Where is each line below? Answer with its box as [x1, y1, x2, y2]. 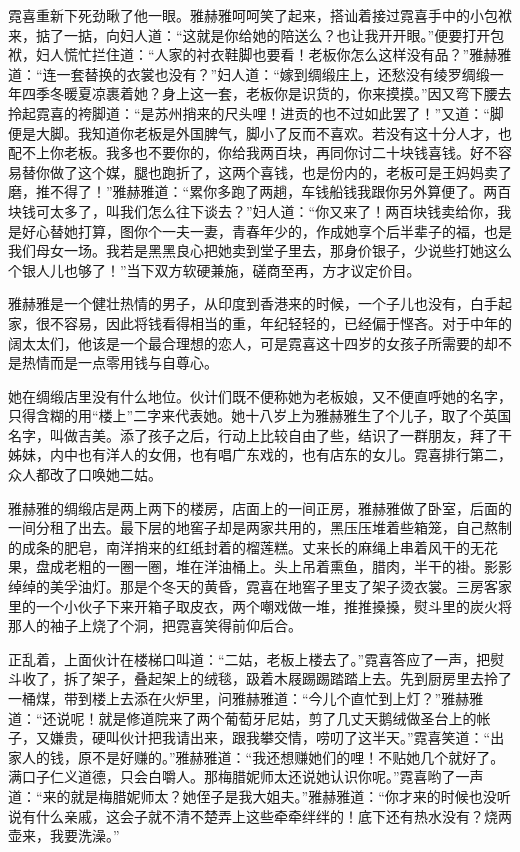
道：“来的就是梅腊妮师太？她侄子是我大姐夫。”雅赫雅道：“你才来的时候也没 [8, 785, 497, 806]
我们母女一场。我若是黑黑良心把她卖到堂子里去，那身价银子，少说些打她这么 [8, 240, 512, 261]
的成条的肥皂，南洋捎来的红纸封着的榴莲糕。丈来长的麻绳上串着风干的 [8, 536, 470, 557]
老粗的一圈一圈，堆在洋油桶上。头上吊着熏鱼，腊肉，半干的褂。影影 [63, 556, 512, 577]
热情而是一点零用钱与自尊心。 [21, 352, 218, 373]
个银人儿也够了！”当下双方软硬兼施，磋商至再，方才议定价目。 [8, 259, 421, 280]
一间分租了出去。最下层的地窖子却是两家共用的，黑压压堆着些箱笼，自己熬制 [8, 517, 512, 538]
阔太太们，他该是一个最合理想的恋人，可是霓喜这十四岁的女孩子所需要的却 [8, 332, 498, 353]
